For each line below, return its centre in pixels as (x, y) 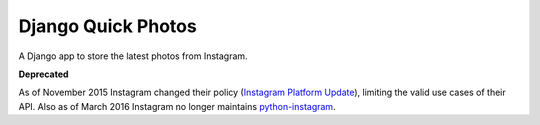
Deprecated (43, 74)
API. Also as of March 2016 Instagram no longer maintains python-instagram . (177, 106)
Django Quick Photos (107, 26)
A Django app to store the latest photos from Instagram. (133, 56)
